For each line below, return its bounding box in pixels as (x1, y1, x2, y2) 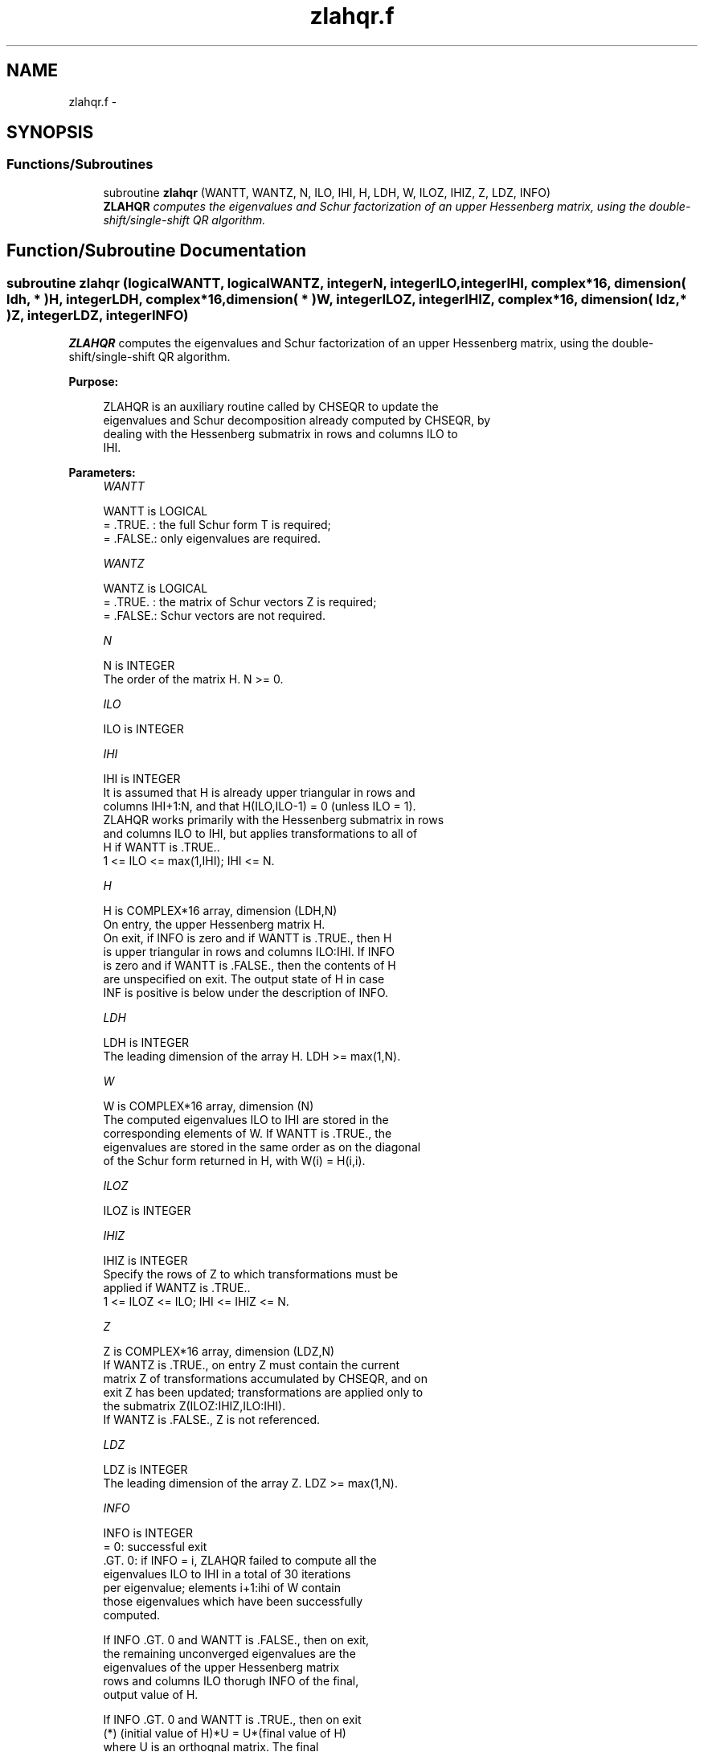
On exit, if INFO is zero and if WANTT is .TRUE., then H (103, 931, 392, 946)
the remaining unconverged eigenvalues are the (103, 1647, 356, 1661)
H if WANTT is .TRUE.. (103, 840, 220, 855)
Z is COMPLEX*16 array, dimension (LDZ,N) (103, 1344, 335, 1359)
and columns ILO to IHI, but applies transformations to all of (103, 827, 418, 841)
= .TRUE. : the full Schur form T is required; (103, 518, 331, 532)
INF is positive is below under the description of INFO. (103, 986, 389, 1000)
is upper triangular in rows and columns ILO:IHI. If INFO (103, 945, 395, 959)
